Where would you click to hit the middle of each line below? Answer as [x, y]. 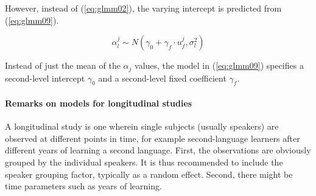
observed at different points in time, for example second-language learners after [153, 138]
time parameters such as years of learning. [83, 186]
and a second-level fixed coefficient [162, 78]
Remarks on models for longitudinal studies [99, 103]
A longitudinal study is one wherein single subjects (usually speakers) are [142, 126]
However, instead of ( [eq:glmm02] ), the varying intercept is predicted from [143, 8]
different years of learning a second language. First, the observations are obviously [158, 150]
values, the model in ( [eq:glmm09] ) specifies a [219, 65]
